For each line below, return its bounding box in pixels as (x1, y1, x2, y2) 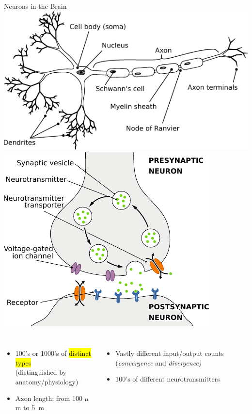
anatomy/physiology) (15, 376, 79, 386)
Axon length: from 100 (15, 393, 82, 403)
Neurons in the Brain (4, 1, 67, 11)
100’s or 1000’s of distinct (15, 348, 92, 358)
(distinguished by (15, 367, 66, 377)
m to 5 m (15, 402, 44, 413)
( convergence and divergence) (115, 357, 202, 367)
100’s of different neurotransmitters (115, 374, 220, 384)
